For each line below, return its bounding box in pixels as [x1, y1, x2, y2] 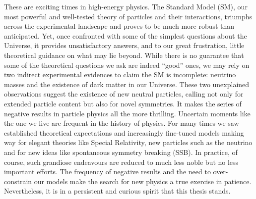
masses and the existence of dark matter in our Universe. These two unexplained [4, 79, 250, 89]
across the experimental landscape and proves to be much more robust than [4, 21, 235, 31]
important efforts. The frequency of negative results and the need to [4, 166, 211, 177]
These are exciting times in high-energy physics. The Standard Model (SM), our [4, 1, 248, 11]
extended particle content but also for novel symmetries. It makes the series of [4, 98, 242, 108]
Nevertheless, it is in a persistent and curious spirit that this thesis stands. [4, 186, 231, 196]
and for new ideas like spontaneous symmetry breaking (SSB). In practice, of [4, 147, 238, 157]
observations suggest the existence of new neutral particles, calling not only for [4, 89, 244, 99]
